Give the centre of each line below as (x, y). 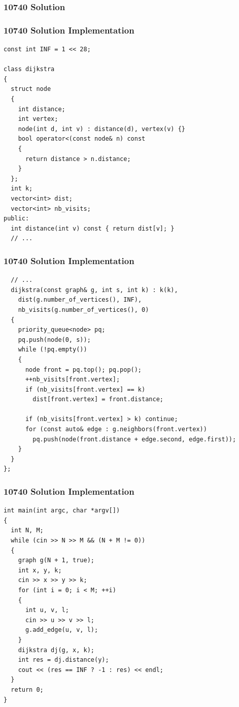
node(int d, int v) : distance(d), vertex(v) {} (101, 129)
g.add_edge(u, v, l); (62, 630)
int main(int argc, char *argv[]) (62, 511)
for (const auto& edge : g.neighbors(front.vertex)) (116, 429)
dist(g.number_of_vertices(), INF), (80, 300)
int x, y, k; (40, 570)
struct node (31, 89)
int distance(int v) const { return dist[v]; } (93, 228)
